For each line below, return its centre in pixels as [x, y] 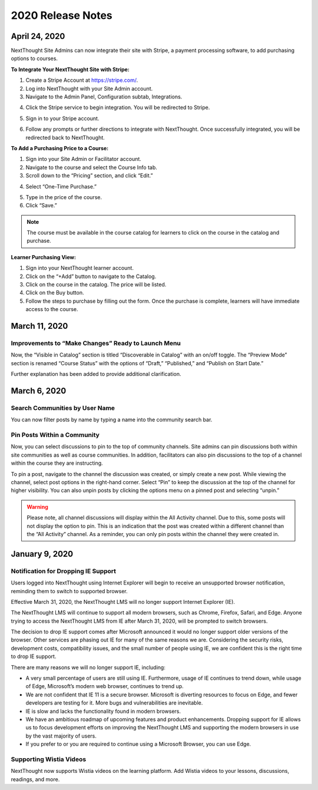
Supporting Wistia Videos [49, 759]
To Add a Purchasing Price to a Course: [60, 148]
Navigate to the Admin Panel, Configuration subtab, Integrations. [104, 97]
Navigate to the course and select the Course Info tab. [91, 167]
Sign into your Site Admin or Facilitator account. [83, 159]
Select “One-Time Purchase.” [61, 186]
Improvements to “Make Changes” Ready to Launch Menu [96, 343]
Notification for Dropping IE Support [64, 571]
